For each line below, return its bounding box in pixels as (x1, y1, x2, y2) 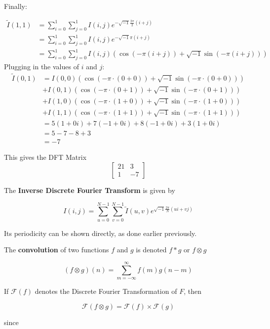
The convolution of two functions (4, 244, 109, 255)
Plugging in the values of (4, 61, 79, 72)
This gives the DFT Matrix (4, 152, 87, 162)
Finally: (4, 1, 27, 11)
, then (184, 286, 201, 296)
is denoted (136, 244, 167, 255)
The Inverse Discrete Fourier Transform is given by (4, 185, 175, 195)
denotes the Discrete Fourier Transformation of (35, 286, 177, 296)
